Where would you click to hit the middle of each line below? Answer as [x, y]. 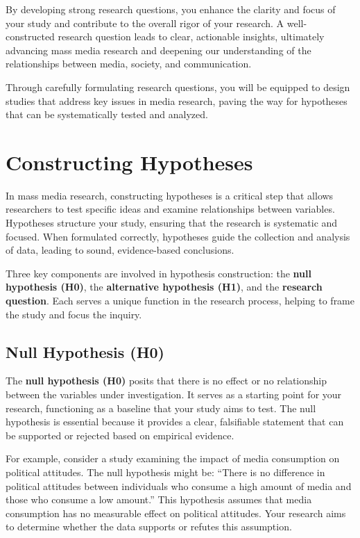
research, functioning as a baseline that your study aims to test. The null [161, 408]
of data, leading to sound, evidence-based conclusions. [120, 250]
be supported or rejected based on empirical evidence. [120, 435]
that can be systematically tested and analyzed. [107, 114]
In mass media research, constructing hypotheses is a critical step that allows [170, 195]
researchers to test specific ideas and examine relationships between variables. [170, 209]
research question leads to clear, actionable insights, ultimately [191, 36]
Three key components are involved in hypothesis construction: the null [158, 273]
